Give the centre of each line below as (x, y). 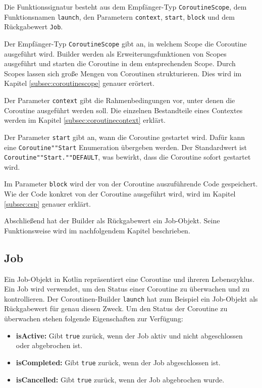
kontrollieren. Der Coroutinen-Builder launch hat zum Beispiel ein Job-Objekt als (131, 298)
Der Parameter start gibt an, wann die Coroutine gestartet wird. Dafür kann (124, 137)
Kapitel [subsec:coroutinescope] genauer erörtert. (79, 83)
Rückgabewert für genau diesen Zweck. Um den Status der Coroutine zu (116, 308)
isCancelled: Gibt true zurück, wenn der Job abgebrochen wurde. (120, 379)
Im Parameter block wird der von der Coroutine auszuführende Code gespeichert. (131, 184)
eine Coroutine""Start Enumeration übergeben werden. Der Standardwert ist (125, 147)
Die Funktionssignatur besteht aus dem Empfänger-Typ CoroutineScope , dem (125, 7)
